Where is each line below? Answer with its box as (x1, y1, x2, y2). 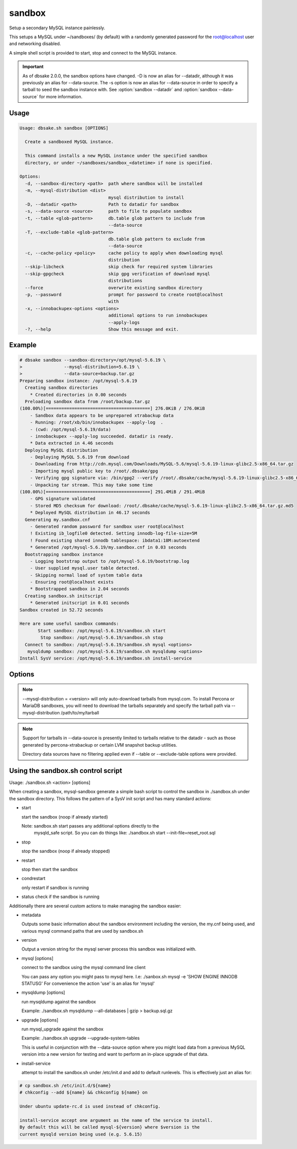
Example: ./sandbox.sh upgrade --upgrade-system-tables (21, 1035, 140, 1041)
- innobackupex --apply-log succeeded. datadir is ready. (30, 433, 174, 439)
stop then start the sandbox (21, 866, 78, 872)
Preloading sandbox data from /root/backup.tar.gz (25, 398, 150, 404)
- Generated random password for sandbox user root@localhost (30, 523, 184, 529)
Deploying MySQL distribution (25, 447, 99, 453)
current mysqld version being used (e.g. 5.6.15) (19, 1131, 143, 1137)
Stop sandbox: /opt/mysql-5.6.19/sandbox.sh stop (40, 635, 163, 640)
